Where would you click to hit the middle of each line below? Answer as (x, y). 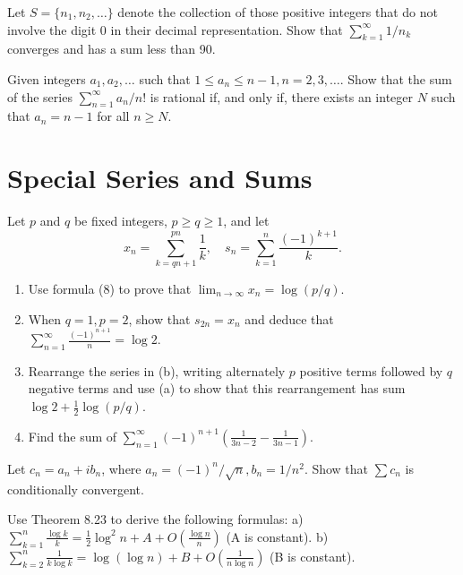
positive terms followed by (371, 370)
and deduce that (289, 318)
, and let (246, 221)
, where (121, 468)
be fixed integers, (120, 221)
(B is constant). (313, 556)
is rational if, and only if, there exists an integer (282, 96)
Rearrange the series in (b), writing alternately (157, 370)
